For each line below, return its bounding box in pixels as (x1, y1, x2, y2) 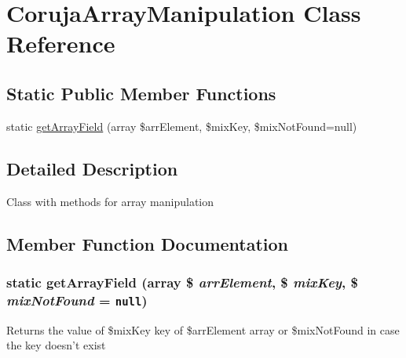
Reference (6, 27, 115, 60)
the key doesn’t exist (6, 337, 106, 353)
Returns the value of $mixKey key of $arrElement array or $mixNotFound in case (6, 321, 400, 338)
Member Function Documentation (6, 231, 289, 255)
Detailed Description (6, 156, 178, 180)
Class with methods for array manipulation (6, 193, 214, 209)
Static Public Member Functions (6, 81, 276, 105)
